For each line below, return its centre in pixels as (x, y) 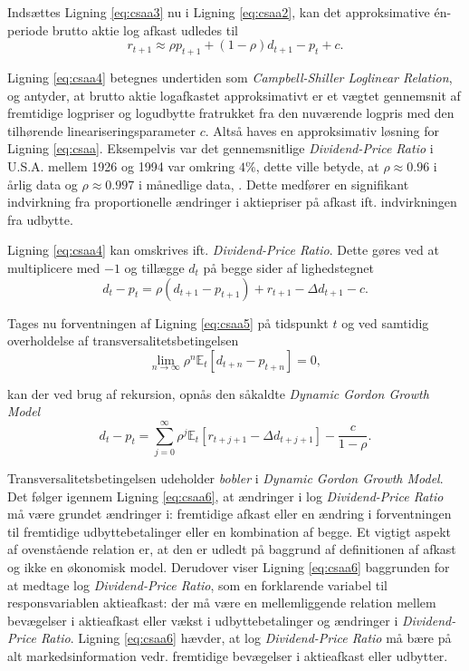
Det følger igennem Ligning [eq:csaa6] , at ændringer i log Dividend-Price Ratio (225, 496)
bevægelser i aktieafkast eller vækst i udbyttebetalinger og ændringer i (203, 620)
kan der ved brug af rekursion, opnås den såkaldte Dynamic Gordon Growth (218, 393)
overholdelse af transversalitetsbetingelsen (123, 340)
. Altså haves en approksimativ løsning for (322, 130)
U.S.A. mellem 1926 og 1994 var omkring (121, 165)
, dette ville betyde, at (317, 165)
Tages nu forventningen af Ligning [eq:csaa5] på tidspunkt (168, 322)
